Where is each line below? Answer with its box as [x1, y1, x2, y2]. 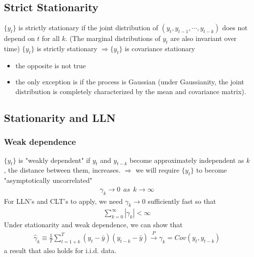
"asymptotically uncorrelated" [4, 175, 92, 185]
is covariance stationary [125, 43, 195, 53]
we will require [135, 165, 180, 175]
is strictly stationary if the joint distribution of [18, 22, 158, 33]
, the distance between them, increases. [4, 165, 121, 175]
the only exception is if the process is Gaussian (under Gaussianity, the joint [15, 77, 244, 87]
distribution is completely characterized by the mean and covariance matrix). [15, 86, 246, 96]
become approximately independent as [129, 155, 244, 165]
